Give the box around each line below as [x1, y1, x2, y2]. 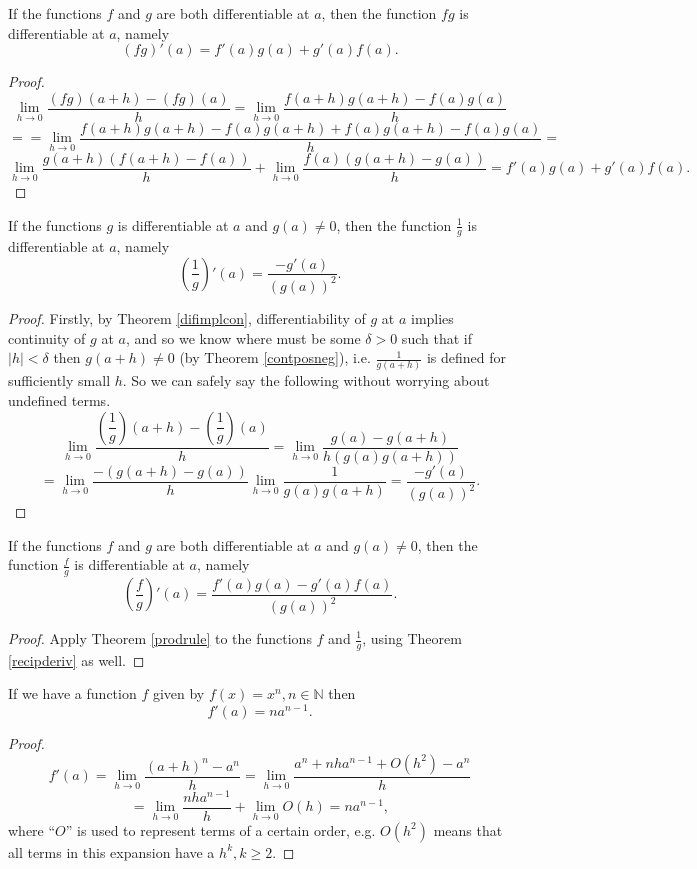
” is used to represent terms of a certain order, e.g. [65, 819, 376, 840]
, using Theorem [362, 628, 462, 648]
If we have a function [8, 683, 137, 704]
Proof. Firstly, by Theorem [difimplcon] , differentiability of [8, 307, 366, 328]
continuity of [8, 327, 86, 348]
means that [433, 819, 503, 840]
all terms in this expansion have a [8, 841, 215, 862]
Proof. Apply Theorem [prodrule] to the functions [8, 628, 312, 648]
